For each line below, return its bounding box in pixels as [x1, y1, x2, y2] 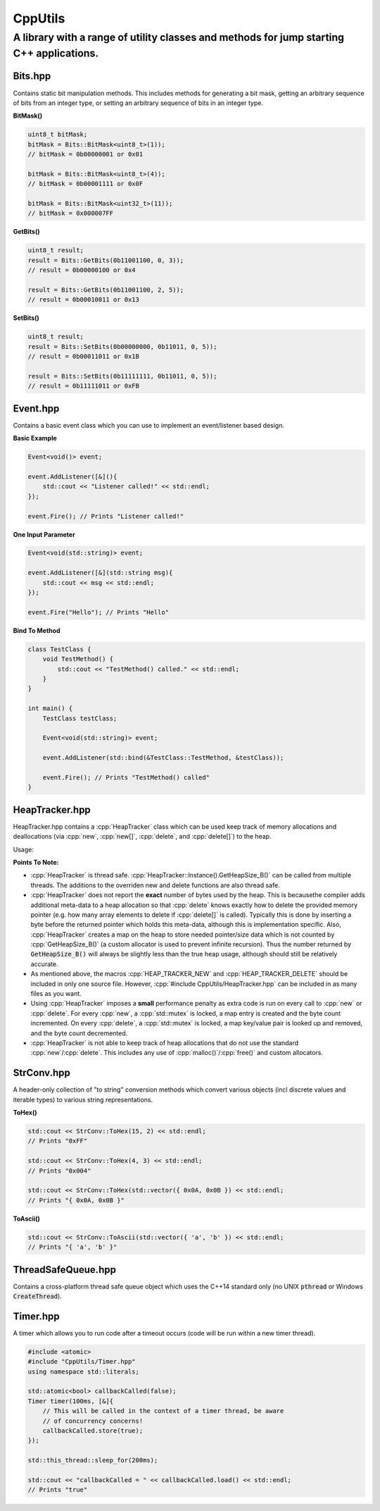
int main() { [27, 705, 73, 713]
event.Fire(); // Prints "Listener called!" [27, 512, 184, 520]
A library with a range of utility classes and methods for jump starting [13, 31, 345, 44]
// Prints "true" [27, 1486, 88, 1494]
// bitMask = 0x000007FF [27, 209, 114, 218]
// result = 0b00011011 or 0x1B [27, 352, 140, 361]
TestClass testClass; [42, 714, 118, 722]
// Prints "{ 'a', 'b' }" [27, 1243, 118, 1251]
